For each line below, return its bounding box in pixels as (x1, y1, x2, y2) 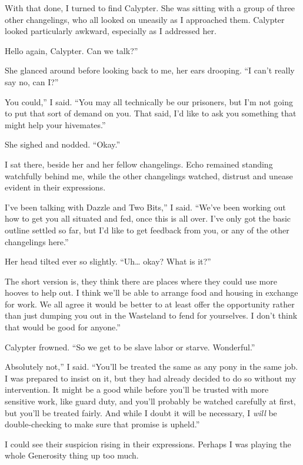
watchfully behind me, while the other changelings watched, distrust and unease (5, 169, 293, 182)
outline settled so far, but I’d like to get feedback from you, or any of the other (5, 223, 289, 236)
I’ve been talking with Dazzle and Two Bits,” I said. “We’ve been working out (5, 200, 286, 213)
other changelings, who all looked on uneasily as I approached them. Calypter (5, 13, 285, 25)
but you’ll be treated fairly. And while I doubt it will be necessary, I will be (5, 406, 277, 419)
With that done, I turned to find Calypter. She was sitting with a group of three (5, 2, 295, 14)
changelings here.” (5, 235, 69, 247)
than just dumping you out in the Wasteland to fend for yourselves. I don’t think (5, 309, 298, 322)
